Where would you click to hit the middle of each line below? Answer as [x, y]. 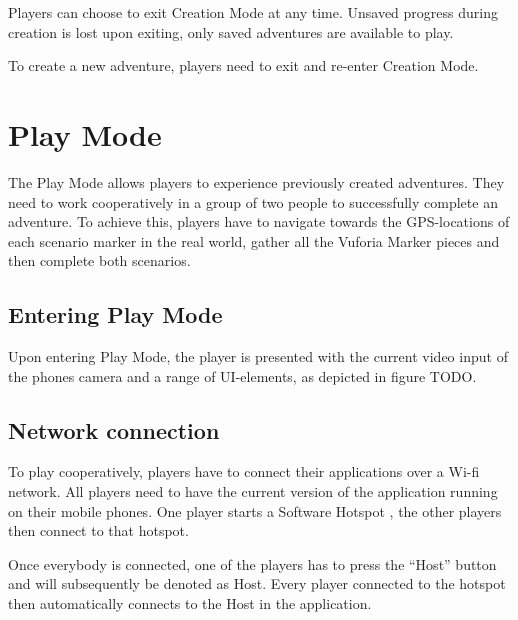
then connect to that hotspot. [98, 530]
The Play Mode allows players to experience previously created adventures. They [256, 181]
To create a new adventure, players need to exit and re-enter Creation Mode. [243, 65]
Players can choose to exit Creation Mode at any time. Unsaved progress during [253, 12]
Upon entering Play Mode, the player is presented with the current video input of [258, 356]
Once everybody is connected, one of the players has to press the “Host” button [252, 563]
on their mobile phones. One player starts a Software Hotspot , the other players [255, 510]
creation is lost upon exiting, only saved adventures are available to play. [231, 31]
